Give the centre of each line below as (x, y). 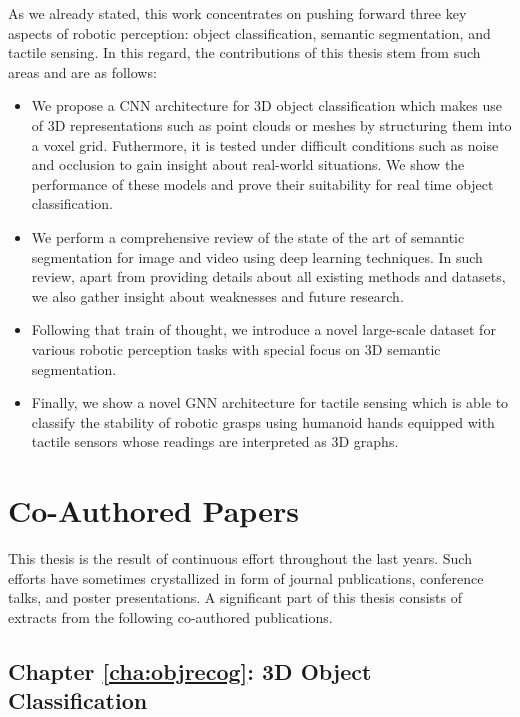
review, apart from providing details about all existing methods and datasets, (268, 276)
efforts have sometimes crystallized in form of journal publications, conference (246, 577)
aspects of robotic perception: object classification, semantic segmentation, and (249, 32)
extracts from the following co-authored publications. (170, 616)
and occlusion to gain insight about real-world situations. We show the (248, 164)
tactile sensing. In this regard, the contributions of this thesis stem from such (244, 52)
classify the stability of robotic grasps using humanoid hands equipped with (263, 421)
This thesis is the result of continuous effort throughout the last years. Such (240, 558)
